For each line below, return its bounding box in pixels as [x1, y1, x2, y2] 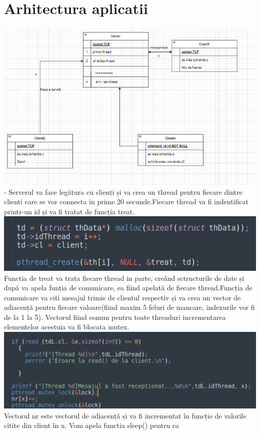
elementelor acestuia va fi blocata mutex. [4, 321, 129, 332]
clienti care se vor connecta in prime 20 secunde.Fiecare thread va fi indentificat [4, 196, 248, 207]
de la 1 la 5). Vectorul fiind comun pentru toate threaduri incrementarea [4, 311, 226, 322]
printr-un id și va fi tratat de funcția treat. [4, 206, 135, 216]
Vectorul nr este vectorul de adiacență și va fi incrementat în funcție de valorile [4, 410, 246, 420]
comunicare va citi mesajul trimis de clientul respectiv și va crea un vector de [4, 292, 241, 302]
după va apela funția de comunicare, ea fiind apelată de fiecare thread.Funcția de [4, 282, 252, 293]
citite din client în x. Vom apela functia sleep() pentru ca [4, 420, 179, 430]
